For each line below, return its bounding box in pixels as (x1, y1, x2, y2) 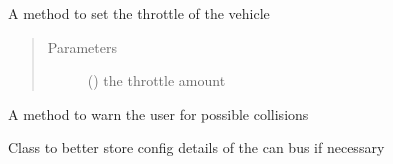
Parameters (47, 36, 117, 57)
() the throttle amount (87, 70, 226, 91)
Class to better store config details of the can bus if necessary (8, 137, 385, 158)
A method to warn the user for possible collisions (8, 103, 309, 124)
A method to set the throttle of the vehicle (8, 3, 270, 23)
